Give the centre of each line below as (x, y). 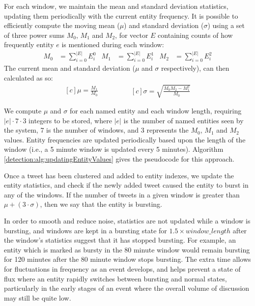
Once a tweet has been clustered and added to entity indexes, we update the (119, 175)
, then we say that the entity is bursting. (101, 204)
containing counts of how (195, 35)
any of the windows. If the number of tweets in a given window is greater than (122, 194)
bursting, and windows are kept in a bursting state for (85, 230)
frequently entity (29, 44)
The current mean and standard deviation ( (70, 68)
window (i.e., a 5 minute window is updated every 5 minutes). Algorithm (114, 149)
